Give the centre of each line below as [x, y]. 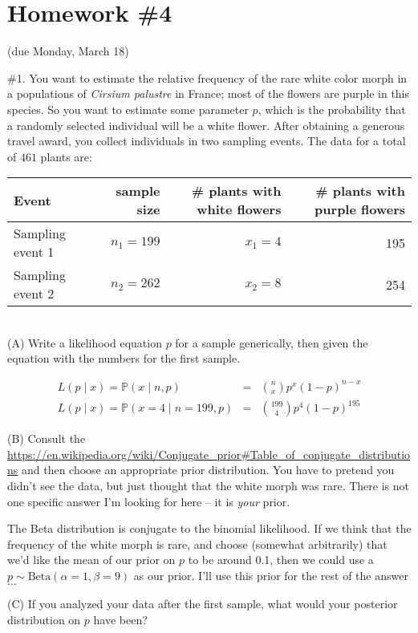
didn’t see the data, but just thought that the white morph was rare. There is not [208, 485]
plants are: [66, 156]
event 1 [34, 252]
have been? [120, 620]
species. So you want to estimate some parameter [128, 109]
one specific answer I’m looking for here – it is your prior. [149, 501]
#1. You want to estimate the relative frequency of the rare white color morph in [207, 77]
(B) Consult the [47, 438]
